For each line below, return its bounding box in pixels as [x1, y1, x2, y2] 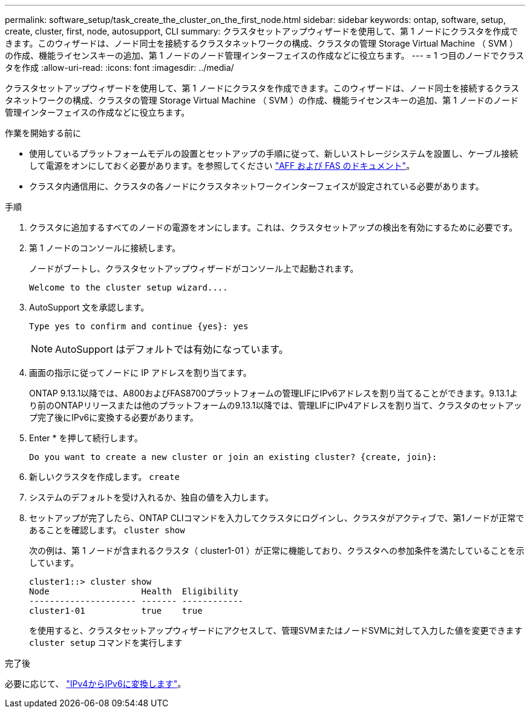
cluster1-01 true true [29, 606, 203, 616]
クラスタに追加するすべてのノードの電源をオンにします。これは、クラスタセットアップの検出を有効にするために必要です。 [29, 222, 518, 232]
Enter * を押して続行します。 [29, 433, 143, 443]
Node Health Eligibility [29, 586, 238, 596]
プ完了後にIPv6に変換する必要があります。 [29, 412, 198, 422]
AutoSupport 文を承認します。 [29, 302, 149, 312]
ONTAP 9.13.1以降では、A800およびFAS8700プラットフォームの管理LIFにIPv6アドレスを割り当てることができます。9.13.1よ [29, 388, 519, 398]
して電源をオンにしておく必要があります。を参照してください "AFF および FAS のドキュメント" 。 [29, 160, 415, 171]
